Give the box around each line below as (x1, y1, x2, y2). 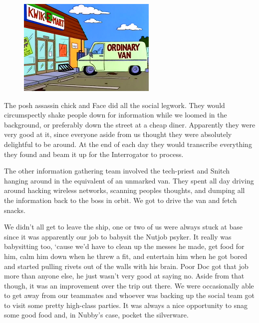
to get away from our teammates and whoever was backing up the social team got (4, 290, 255, 300)
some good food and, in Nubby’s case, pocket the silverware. (4, 309, 189, 320)
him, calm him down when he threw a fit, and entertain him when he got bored (4, 250, 248, 261)
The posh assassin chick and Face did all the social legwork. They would (4, 99, 225, 110)
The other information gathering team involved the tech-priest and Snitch (4, 165, 230, 176)
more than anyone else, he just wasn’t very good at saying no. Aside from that (4, 270, 245, 281)
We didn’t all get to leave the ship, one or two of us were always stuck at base (4, 221, 243, 232)
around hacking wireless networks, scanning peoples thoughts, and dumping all (4, 185, 245, 195)
